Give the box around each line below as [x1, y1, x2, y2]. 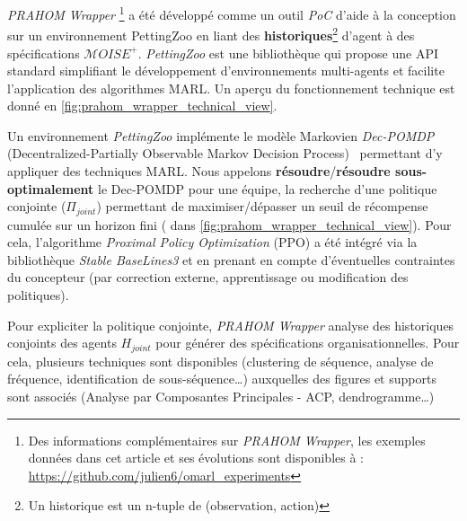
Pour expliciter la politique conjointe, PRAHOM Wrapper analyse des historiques [7, 315, 454, 334]
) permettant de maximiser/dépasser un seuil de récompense [96, 197, 428, 216]
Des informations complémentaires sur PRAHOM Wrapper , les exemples [28, 430, 426, 449]
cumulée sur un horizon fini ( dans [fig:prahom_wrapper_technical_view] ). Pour [7, 215, 452, 234]
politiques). [7, 286, 69, 305]
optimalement [7, 179, 94, 198]
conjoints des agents [7, 333, 117, 352]
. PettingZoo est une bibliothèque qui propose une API [137, 43, 439, 62]
